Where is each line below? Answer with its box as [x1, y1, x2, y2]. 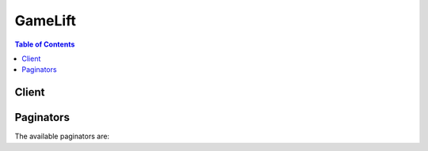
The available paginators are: [14, 131, 110, 142]
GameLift [14, 12, 77, 29]
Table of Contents [14, 40, 75, 49]
